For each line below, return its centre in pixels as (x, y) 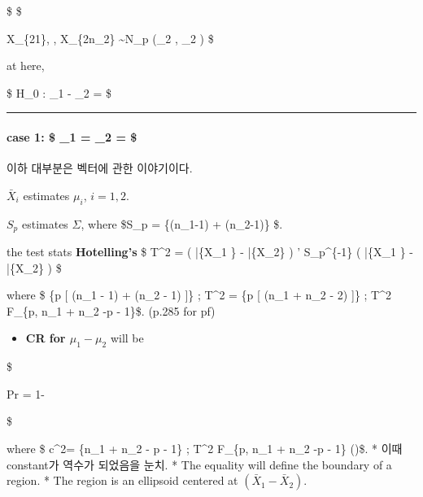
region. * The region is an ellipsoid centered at (122, 480)
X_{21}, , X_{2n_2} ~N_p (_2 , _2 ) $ (110, 38)
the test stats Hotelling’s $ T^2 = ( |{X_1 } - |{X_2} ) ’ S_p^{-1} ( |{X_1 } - (210, 252)
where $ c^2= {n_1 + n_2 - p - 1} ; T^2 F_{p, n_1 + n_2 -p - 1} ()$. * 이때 (205, 448)
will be (127, 338)
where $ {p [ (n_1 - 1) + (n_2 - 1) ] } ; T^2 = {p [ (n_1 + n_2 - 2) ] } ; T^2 (199, 295)
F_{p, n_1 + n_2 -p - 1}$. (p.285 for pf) (111, 310)
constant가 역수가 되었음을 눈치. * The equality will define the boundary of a (199, 464)
